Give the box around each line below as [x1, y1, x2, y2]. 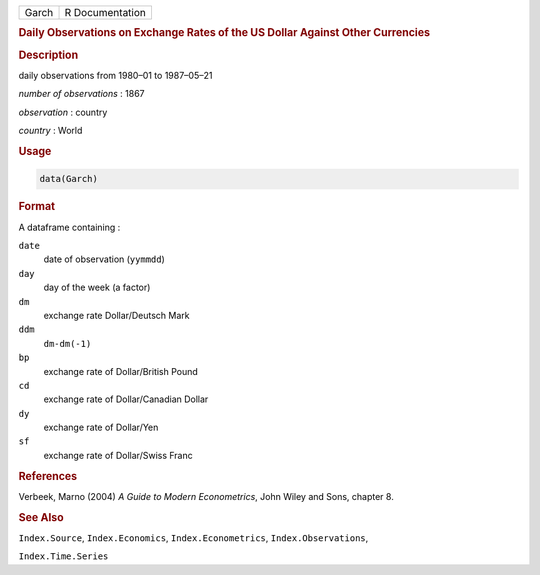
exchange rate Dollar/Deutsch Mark [43, 309, 190, 321]
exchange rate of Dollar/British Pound [43, 365, 199, 377]
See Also [18, 510, 64, 524]
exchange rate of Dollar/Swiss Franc [43, 449, 194, 461]
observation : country [18, 106, 108, 118]
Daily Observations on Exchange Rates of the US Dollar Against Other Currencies [18, 26, 430, 40]
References [18, 469, 78, 483]
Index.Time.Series [18, 551, 109, 562]
